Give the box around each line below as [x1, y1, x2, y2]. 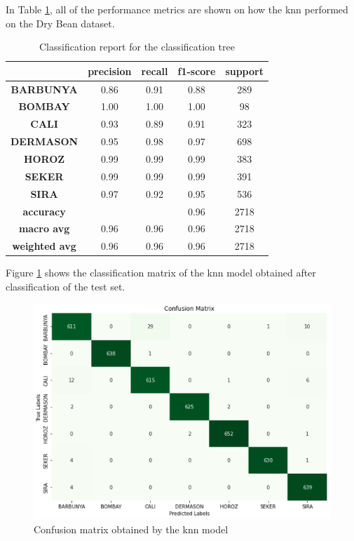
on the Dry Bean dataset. [6, 15, 115, 30]
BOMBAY [18, 99, 70, 114]
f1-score [177, 63, 216, 78]
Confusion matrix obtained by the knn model [34, 521, 229, 536]
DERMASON [11, 134, 79, 149]
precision [88, 63, 132, 78]
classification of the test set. [6, 279, 125, 293]
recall [141, 63, 168, 78]
